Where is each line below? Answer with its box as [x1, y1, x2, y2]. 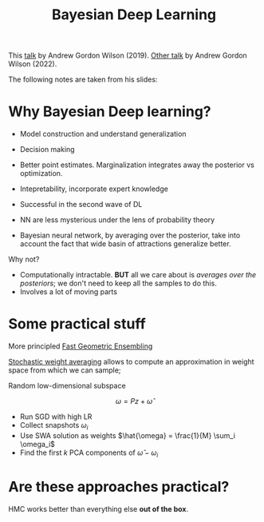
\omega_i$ [19, 439, 56, 448]
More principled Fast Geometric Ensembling [8, 341, 153, 351]
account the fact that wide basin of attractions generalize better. [19, 239, 231, 249]
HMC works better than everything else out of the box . [8, 504, 189, 513]
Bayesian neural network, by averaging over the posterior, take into [19, 230, 241, 241]
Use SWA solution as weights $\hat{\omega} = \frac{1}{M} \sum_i [19, 430, 235, 440]
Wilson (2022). [8, 59, 57, 69]
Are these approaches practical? [8, 477, 230, 496]
